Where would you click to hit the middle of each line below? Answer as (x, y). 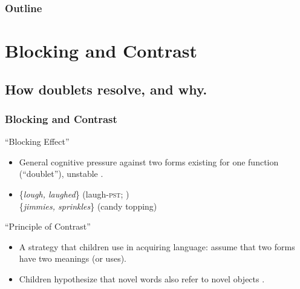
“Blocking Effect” (37, 141)
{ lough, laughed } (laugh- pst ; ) (74, 194)
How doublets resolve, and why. (106, 89)
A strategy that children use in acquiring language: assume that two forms (157, 246)
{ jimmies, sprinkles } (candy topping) (88, 206)
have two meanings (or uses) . (73, 258)
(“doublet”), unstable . (61, 174)
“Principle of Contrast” (48, 226)
